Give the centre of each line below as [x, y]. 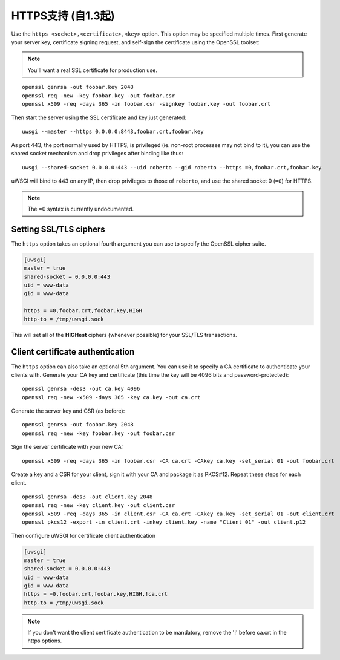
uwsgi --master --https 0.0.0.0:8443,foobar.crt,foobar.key [113, 131]
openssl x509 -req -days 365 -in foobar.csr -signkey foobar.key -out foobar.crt [146, 104]
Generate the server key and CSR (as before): [68, 411]
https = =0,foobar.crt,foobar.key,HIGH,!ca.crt [96, 594]
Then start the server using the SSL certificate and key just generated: [99, 117]
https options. [45, 641]
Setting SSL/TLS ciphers [58, 229]
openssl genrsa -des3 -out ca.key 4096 [81, 389]
